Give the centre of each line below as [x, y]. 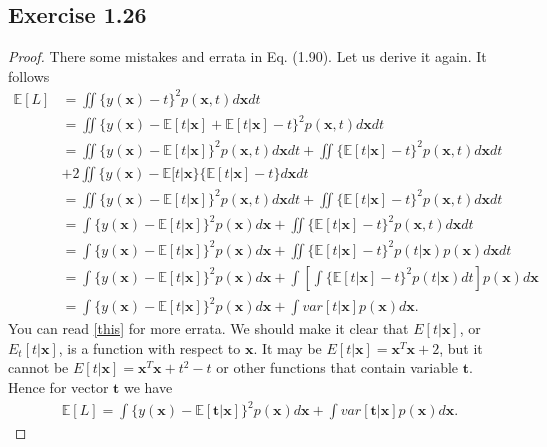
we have [148, 386]
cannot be [38, 367]
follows [29, 75]
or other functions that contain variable [337, 367]
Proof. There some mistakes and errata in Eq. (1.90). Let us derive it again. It [247, 56]
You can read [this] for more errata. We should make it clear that [208, 328]
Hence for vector [58, 386]
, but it [461, 347]
